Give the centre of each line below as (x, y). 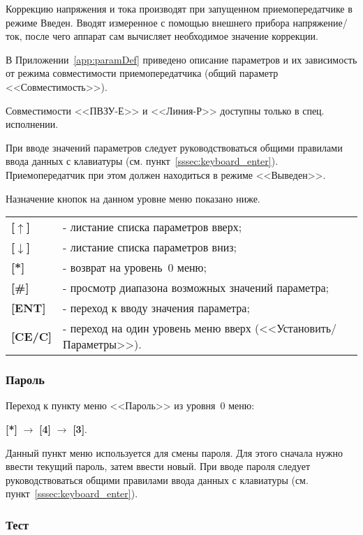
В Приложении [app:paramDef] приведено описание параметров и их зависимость (181, 59)
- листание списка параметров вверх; (153, 227)
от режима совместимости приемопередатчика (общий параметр (142, 73)
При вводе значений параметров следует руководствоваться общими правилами (174, 147)
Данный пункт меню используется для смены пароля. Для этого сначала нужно (174, 452)
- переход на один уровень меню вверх (157, 328)
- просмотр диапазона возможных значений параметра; (196, 288)
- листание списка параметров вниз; (150, 247)
